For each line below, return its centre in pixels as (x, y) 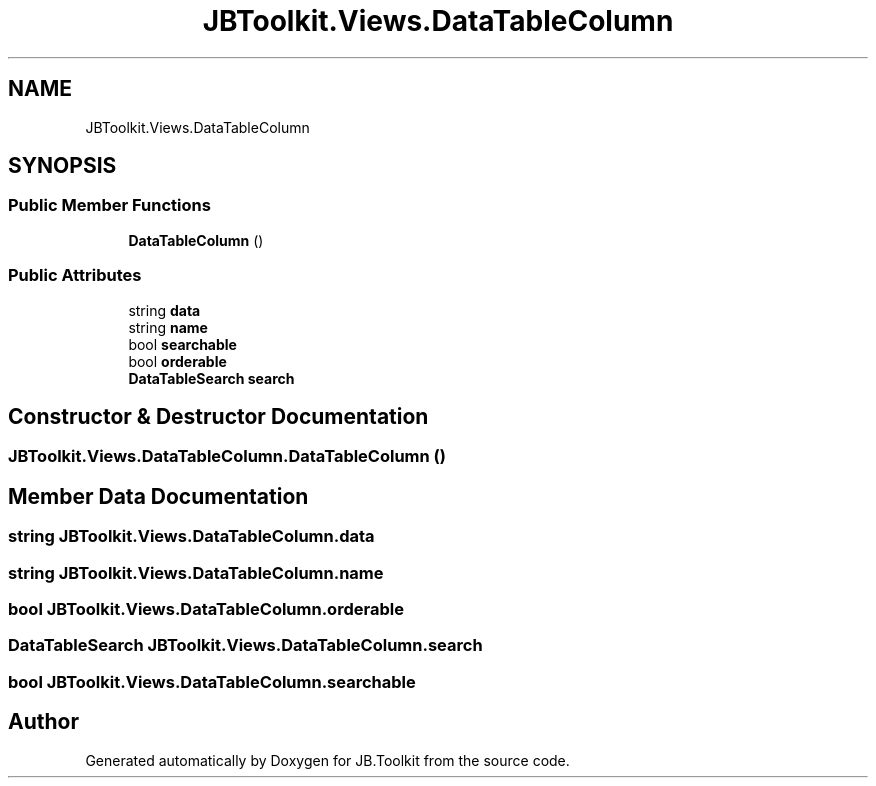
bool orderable (177, 361)
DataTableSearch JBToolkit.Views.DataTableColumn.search (245, 645)
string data (164, 310)
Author (43, 722)
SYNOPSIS (62, 166)
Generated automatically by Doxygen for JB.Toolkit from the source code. (327, 760)
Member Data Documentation (158, 496)
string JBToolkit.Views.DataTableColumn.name (196, 572)
